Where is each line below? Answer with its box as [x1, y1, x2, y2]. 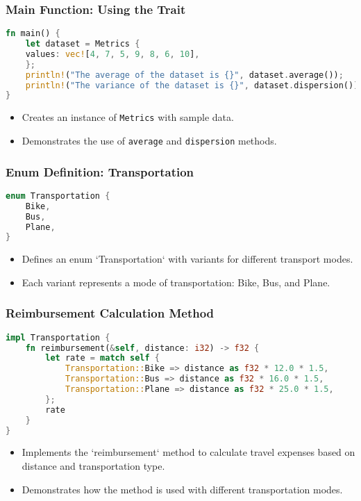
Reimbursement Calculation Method [6, 304, 215, 322]
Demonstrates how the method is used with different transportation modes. [22, 482, 343, 496]
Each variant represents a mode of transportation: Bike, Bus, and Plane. [22, 274, 330, 289]
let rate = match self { [45, 353, 160, 363]
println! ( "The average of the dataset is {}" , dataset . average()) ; [25, 69, 344, 80]
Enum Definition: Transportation [6, 163, 194, 180]
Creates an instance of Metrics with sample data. [22, 110, 234, 124]
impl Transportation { [6, 332, 110, 343]
